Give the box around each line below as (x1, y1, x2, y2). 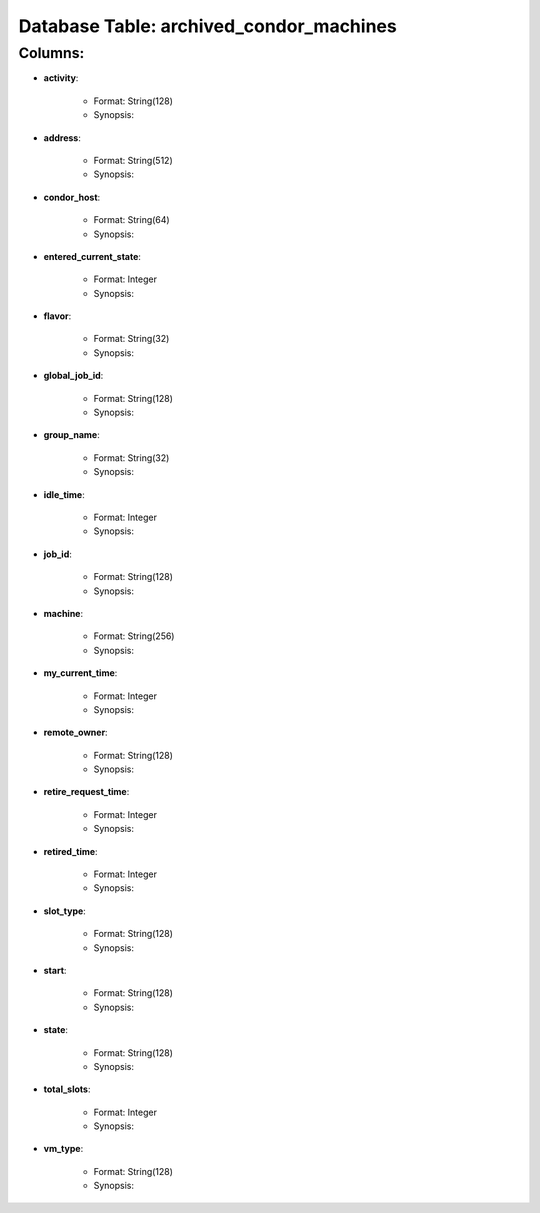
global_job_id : (43, 370, 104, 382)
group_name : (43, 429, 100, 441)
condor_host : (43, 191, 101, 203)
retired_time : (43, 845, 99, 857)
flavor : (43, 310, 72, 322)
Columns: (18, 44, 85, 62)
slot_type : (43, 905, 87, 917)
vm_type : (43, 1143, 84, 1155)
